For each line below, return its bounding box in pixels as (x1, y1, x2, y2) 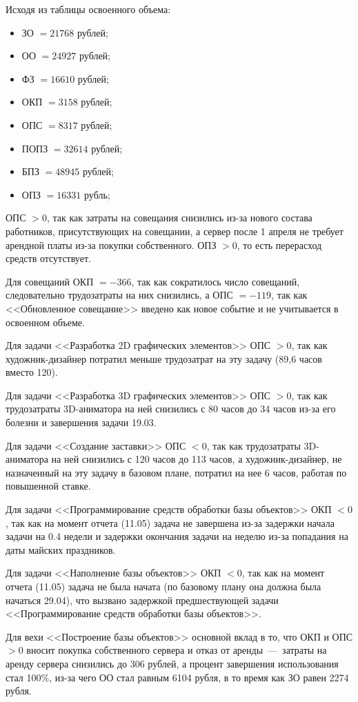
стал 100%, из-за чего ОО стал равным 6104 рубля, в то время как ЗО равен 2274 (6, 670, 349, 684)
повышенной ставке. (6, 479, 91, 493)
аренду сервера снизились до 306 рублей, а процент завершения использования (6, 656, 339, 670)
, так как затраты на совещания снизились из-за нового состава (46, 210, 312, 225)
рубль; (84, 187, 110, 201)
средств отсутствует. (6, 251, 91, 265)
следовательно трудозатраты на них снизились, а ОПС (6, 288, 233, 302)
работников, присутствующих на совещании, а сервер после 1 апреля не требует (6, 223, 344, 238)
